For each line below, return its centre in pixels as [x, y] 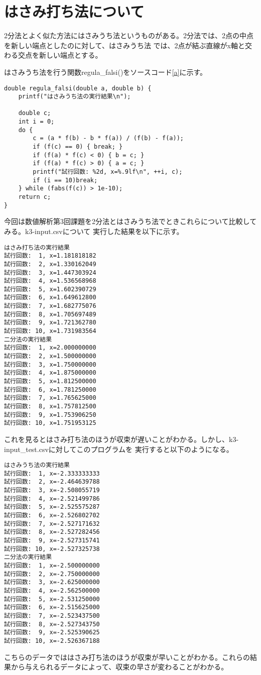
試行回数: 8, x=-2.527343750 [52, 624]
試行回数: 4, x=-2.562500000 [52, 591]
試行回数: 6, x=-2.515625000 [52, 607]
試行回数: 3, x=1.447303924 [50, 272]
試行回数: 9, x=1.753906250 [50, 415]
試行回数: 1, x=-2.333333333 [52, 473]
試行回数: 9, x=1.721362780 [50, 323]
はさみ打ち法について [74, 11]
